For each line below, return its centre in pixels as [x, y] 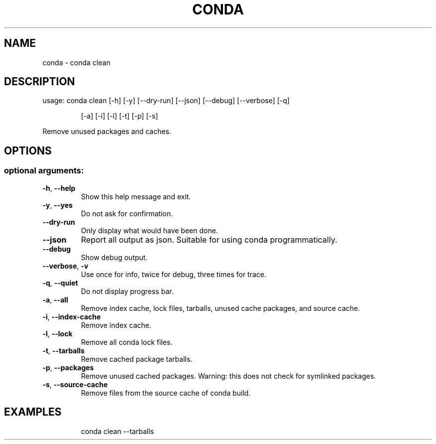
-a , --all [55, 299]
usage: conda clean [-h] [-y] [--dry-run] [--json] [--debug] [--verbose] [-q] [166, 101]
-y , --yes [57, 205]
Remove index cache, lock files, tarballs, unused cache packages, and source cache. [220, 308]
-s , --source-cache [75, 384]
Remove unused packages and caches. [107, 132]
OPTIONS [28, 150]
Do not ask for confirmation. [127, 213]
